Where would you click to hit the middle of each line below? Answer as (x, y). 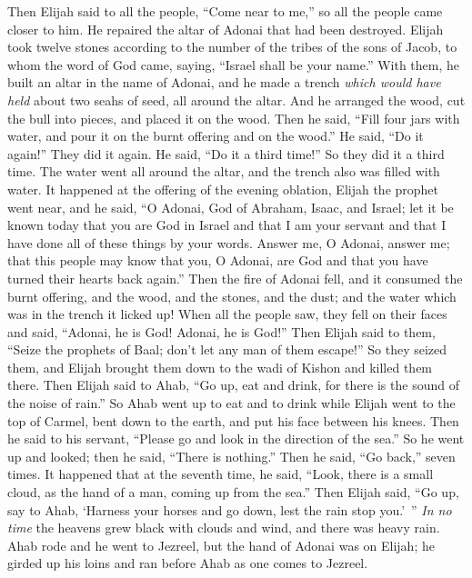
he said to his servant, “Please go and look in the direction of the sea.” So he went (236, 438)
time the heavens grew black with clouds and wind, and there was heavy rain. (224, 528)
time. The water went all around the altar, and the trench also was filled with (224, 171)
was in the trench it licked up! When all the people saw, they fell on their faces (227, 314)
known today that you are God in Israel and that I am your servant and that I (227, 225)
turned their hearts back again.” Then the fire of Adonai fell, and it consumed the (235, 278)
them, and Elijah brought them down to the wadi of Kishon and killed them (220, 367)
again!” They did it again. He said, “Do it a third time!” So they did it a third (226, 153)
